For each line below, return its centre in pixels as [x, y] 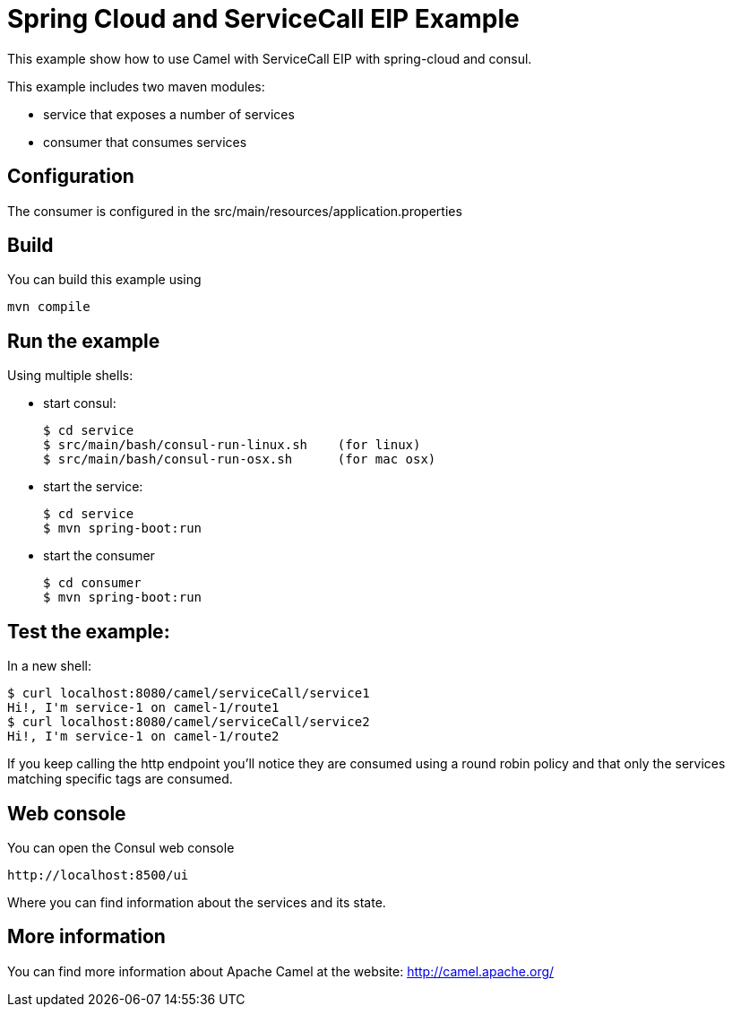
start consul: [80, 403]
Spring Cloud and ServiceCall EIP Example [263, 19]
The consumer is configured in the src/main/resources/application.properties [235, 211]
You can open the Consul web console [121, 847]
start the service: [93, 487]
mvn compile [49, 307]
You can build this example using [104, 280]
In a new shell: [49, 666]
